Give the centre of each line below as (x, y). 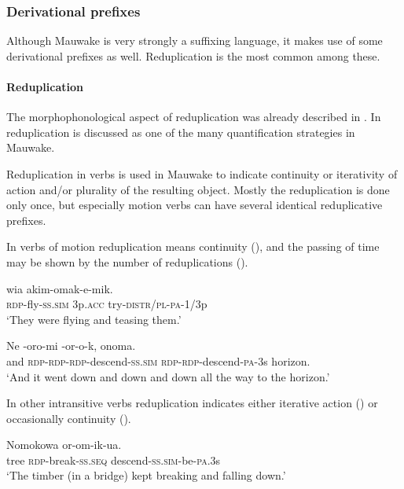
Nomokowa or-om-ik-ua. (64, 445)
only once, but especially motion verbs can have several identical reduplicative (195, 205)
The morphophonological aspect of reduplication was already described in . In (194, 117)
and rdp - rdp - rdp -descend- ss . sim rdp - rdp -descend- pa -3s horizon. (158, 360)
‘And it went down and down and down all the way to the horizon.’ (168, 376)
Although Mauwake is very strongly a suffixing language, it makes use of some (195, 40)
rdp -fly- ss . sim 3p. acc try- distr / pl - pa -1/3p (107, 304)
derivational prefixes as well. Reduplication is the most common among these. (193, 55)
